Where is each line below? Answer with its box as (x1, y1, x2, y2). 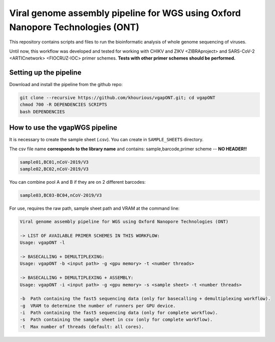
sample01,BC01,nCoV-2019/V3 (20, 159, 89, 165)
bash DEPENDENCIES (20, 109, 65, 115)
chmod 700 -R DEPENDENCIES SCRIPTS (20, 102, 107, 108)
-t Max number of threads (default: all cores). (20, 323, 144, 329)
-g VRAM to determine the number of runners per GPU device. (20, 303, 176, 308)
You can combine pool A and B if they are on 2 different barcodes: (9, 179, 146, 185)
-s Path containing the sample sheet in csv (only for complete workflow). (20, 317, 213, 322)
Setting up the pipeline (9, 68, 82, 77)
